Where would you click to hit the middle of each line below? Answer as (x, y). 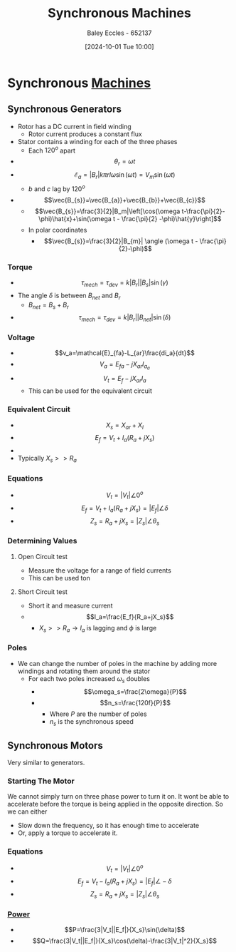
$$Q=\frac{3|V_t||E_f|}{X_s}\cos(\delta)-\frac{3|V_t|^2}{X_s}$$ (124, 941)
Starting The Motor (41, 781)
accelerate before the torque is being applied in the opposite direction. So (116, 804)
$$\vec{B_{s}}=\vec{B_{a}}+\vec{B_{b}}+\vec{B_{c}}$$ (125, 200)
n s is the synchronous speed (91, 722)
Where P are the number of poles (98, 714)
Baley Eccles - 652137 (119, 33)
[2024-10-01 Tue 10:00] (119, 46)
